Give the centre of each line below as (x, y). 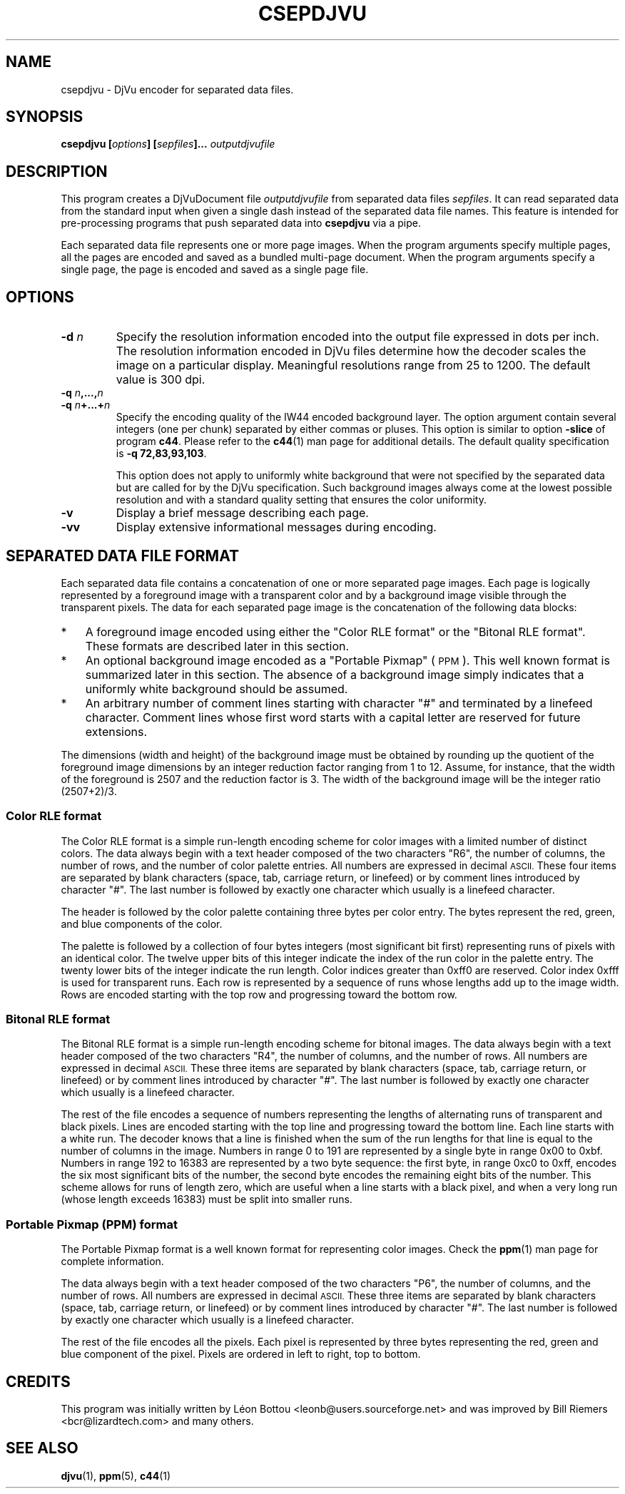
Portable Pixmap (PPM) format (92, 1224)
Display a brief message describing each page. (242, 513)
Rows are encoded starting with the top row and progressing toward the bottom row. (259, 994)
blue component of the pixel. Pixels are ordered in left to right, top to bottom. (241, 1354)
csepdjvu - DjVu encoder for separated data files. (177, 89)
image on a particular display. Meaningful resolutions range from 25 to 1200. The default (353, 365)
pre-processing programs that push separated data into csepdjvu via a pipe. (241, 223)
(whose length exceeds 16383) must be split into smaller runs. (207, 1199)
